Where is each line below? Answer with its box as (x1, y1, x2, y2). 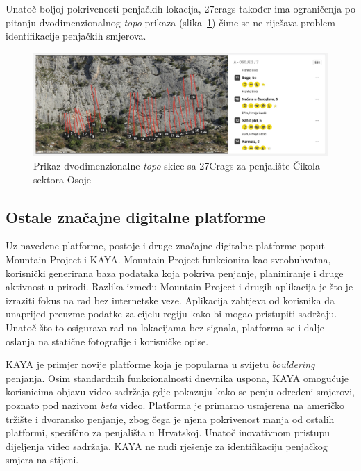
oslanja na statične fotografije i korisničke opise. (6, 333, 209, 348)
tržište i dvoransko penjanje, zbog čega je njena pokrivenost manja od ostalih (6, 411, 335, 426)
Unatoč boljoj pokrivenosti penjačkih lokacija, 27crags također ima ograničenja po (6, 1, 355, 15)
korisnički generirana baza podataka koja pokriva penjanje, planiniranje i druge (6, 265, 344, 280)
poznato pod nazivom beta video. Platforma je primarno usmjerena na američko (6, 397, 345, 412)
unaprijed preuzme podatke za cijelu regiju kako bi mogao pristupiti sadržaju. (6, 306, 337, 321)
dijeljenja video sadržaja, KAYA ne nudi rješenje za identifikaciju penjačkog (6, 438, 328, 453)
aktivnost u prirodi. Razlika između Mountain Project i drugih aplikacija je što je (6, 279, 353, 294)
